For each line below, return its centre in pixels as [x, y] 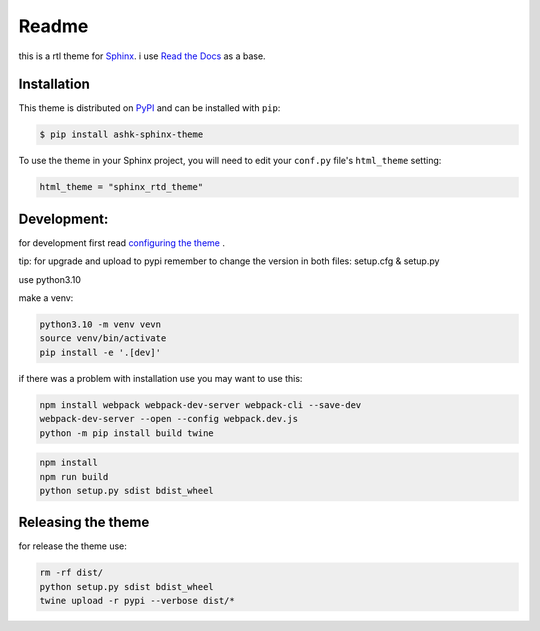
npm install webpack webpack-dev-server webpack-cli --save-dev [200, 404]
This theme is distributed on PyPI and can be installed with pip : [149, 108]
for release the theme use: [72, 546]
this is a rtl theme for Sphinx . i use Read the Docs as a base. [142, 56]
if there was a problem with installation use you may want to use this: [160, 378]
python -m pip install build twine [126, 433]
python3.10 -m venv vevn [100, 324]
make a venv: [46, 298]
